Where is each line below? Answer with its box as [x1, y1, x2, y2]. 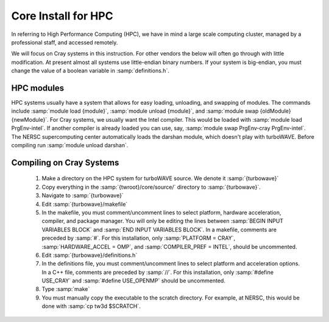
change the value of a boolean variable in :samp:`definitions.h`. [11, 67, 170, 74]
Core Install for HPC [11, 9, 113, 23]
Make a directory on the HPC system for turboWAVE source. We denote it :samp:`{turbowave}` [41, 175, 279, 182]
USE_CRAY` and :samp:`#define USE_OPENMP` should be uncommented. [41, 277, 225, 284]
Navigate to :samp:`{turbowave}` [41, 192, 124, 199]
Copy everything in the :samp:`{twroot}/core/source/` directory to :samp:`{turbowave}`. [41, 183, 261, 191]
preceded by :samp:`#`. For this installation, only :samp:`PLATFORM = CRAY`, [41, 234, 236, 242]
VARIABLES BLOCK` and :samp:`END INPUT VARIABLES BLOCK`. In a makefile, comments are [41, 226, 277, 233]
